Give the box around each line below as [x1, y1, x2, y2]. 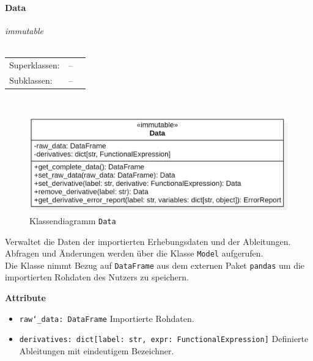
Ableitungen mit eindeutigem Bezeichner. [19, 344, 174, 357]
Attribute [5, 291, 46, 304]
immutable [5, 24, 43, 37]
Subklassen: [9, 73, 53, 86]
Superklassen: [9, 58, 60, 71]
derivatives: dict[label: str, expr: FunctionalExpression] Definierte [19, 332, 309, 345]
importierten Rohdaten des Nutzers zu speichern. [5, 271, 189, 283]
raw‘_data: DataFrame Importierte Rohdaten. [19, 312, 194, 324]
